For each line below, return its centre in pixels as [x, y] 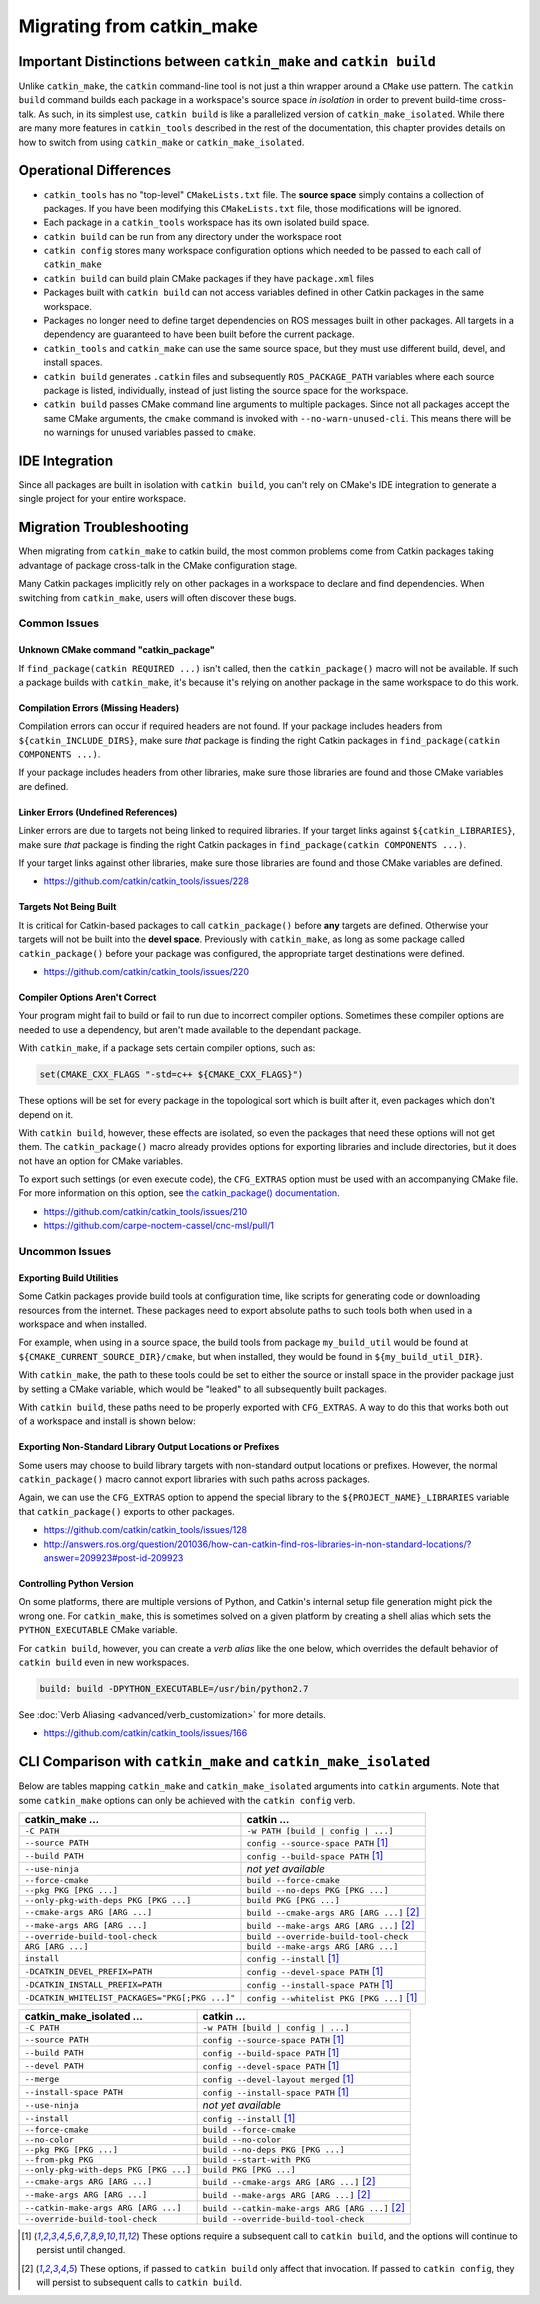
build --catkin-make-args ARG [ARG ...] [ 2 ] [303, 2208]
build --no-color [242, 2140]
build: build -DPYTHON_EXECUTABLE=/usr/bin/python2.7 [174, 1688]
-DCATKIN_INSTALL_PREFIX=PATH [93, 1984]
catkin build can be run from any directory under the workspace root [192, 236]
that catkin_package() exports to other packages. [126, 1511]
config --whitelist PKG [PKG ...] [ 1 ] [332, 1998]
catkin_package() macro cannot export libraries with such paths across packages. [194, 1479]
